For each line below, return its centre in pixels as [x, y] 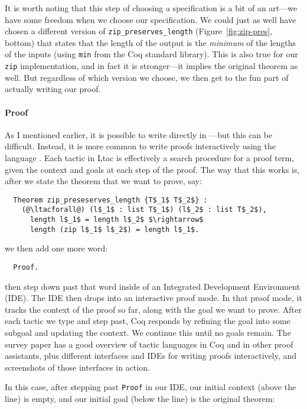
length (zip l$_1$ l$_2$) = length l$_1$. [115, 229]
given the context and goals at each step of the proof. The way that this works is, [152, 169]
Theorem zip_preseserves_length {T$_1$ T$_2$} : [110, 200]
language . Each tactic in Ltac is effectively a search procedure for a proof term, [149, 157]
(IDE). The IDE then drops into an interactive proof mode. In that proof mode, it [153, 298]
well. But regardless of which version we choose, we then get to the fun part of [147, 77]
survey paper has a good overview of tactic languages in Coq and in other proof [149, 344]
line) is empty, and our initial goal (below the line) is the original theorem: [140, 398]
